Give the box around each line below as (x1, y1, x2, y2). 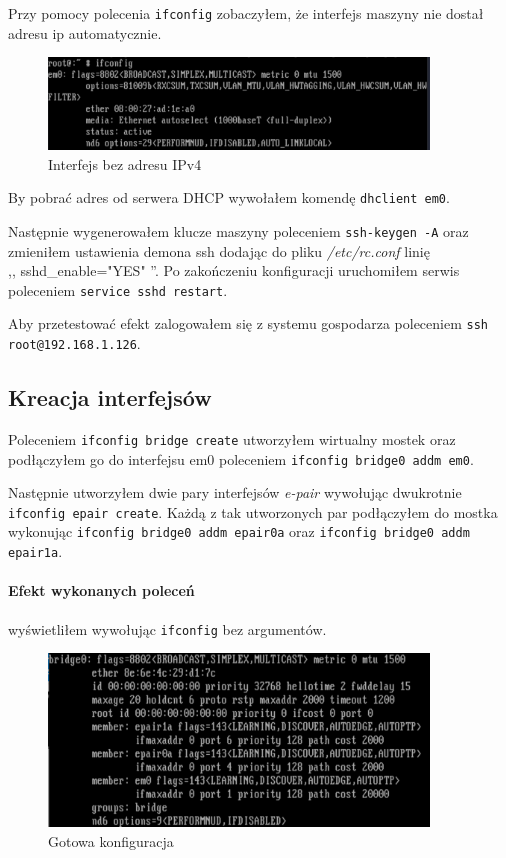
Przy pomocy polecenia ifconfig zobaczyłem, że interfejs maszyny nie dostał (8, 3, 484, 23)
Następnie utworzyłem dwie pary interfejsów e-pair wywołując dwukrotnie (8, 482, 462, 503)
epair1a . (8, 541, 63, 562)
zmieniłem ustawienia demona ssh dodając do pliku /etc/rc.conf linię (8, 240, 430, 261)
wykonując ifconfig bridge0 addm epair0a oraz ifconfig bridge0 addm (8, 521, 470, 542)
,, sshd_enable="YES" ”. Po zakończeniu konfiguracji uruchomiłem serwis (8, 260, 460, 281)
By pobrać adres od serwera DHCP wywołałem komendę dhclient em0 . (8, 187, 450, 208)
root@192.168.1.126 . (8, 333, 141, 354)
